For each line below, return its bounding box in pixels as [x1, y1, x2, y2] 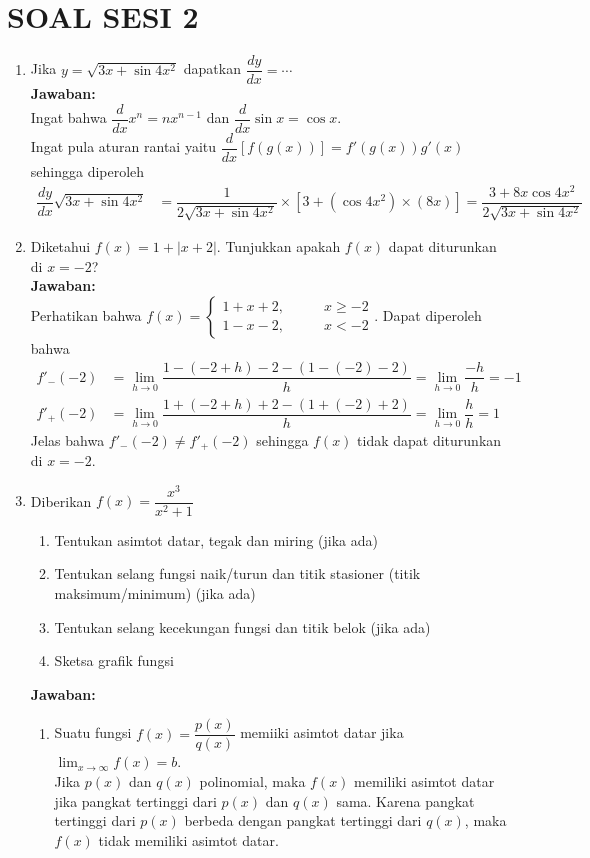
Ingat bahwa [30, 107, 107, 128]
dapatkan [183, 58, 241, 79]
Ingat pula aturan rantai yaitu [30, 136, 217, 157]
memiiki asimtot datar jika [240, 722, 404, 743]
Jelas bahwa [30, 429, 105, 450]
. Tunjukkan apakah [216, 236, 341, 257]
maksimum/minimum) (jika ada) [54, 583, 256, 603]
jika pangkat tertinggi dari [54, 790, 217, 811]
